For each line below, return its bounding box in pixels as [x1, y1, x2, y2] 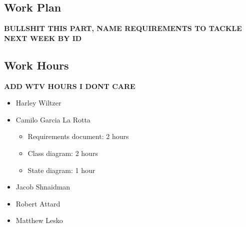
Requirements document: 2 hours [27, 131, 129, 141]
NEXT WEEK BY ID [4, 32, 82, 43]
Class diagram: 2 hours [27, 147, 98, 158]
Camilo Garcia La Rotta [15, 114, 90, 124]
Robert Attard [15, 198, 60, 208]
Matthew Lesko [15, 215, 63, 225]
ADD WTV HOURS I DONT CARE [4, 80, 135, 91]
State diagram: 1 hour [27, 164, 95, 175]
